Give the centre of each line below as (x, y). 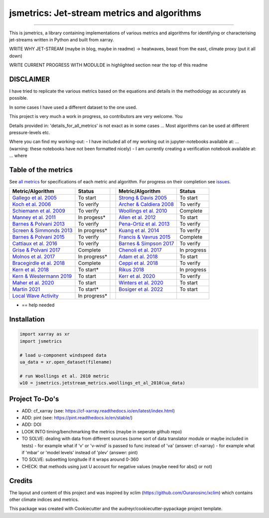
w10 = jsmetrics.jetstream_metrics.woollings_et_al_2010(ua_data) (102, 383)
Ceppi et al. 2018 (138, 263)
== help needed (38, 305)
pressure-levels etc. (30, 132)
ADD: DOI (32, 425)
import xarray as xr (45, 334)
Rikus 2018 (132, 270)
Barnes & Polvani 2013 (38, 224)
